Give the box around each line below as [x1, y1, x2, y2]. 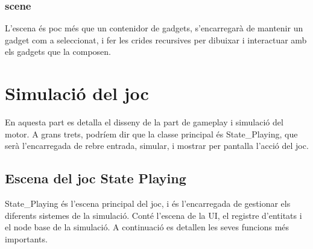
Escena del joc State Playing [5, 169, 186, 188]
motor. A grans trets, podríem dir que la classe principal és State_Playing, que [5, 127, 298, 140]
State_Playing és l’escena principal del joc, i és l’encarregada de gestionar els [5, 197, 291, 210]
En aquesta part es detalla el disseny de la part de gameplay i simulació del [5, 116, 283, 128]
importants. [5, 232, 48, 245]
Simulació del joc [5, 81, 149, 106]
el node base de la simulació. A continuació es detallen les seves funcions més [5, 221, 289, 233]
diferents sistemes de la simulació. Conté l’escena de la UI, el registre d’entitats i [5, 209, 302, 221]
